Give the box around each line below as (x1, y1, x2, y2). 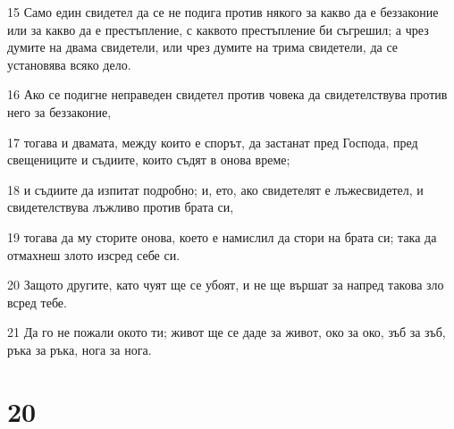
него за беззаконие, (7, 102, 112, 121)
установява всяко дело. (7, 55, 131, 73)
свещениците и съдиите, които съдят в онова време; (7, 150, 290, 169)
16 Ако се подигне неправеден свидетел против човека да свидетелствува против (7, 85, 448, 104)
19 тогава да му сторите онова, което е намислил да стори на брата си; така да (7, 227, 437, 246)
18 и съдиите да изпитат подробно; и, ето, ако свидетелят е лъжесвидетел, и (7, 180, 424, 198)
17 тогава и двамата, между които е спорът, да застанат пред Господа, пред (7, 132, 418, 151)
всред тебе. (7, 292, 67, 311)
